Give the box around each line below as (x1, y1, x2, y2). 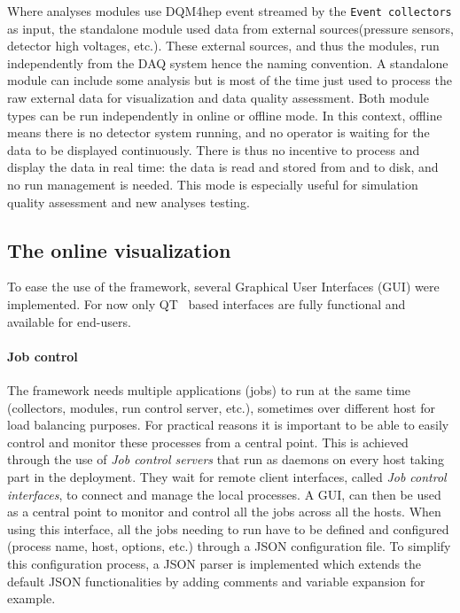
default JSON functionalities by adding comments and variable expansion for (7, 571, 425, 590)
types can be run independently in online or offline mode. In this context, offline (7, 105, 442, 124)
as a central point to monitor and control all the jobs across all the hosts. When (7, 502, 441, 521)
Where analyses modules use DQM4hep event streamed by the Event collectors (7, 2, 452, 19)
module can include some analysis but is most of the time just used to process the (7, 71, 452, 89)
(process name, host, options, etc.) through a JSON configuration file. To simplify (7, 537, 451, 555)
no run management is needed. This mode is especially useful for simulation (7, 175, 418, 193)
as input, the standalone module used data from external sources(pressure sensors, (7, 19, 454, 37)
